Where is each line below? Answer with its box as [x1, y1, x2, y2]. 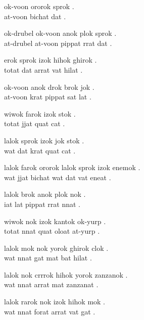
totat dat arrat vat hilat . [4, 64, 83, 75]
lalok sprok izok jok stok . [4, 135, 84, 145]
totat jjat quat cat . [4, 118, 65, 129]
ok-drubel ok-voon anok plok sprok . [4, 28, 117, 38]
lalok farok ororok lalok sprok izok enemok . [4, 162, 140, 173]
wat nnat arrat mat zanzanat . [4, 279, 99, 290]
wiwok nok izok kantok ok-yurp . [4, 216, 106, 226]
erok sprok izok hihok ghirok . [4, 55, 97, 65]
